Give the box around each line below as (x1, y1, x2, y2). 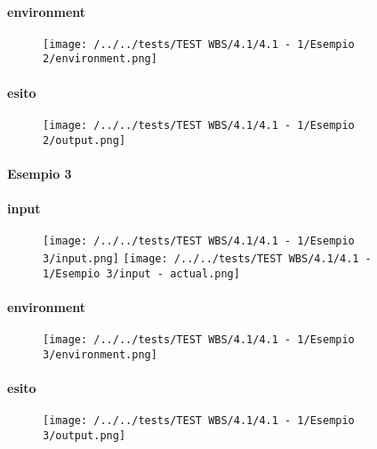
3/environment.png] (43, 348, 157, 361)
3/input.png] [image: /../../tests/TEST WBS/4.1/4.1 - (43, 252, 372, 265)
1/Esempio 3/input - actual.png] (43, 267, 240, 280)
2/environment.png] (43, 52, 157, 66)
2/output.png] (43, 133, 126, 147)
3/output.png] (43, 429, 126, 442)
